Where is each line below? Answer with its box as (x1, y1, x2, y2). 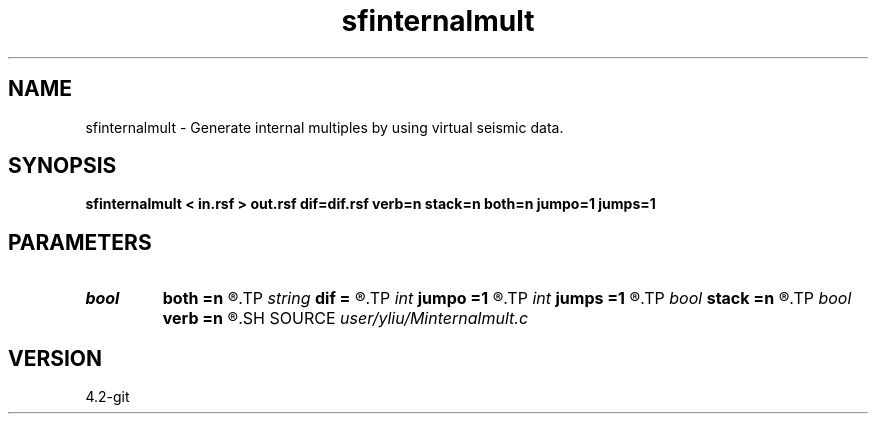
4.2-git (85, 388, 130, 406)
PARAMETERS (8, 229, 152, 255)
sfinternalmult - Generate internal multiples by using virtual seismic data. (85, 118, 564, 136)
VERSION (8, 345, 103, 371)
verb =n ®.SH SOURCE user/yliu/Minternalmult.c (162, 308, 529, 329)
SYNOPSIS (8, 153, 117, 179)
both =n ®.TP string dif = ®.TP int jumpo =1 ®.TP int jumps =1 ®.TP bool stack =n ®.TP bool (162, 288, 852, 309)
